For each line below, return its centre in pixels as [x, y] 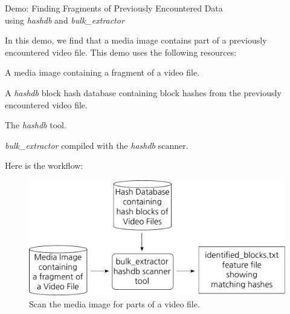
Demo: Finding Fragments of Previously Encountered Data [114, 8]
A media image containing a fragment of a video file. [102, 72]
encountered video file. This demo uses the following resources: [121, 52]
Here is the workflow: [44, 165]
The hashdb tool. [36, 125]
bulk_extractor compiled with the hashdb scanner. [97, 145]
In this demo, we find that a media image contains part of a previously [136, 40]
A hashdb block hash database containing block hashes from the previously [143, 92]
